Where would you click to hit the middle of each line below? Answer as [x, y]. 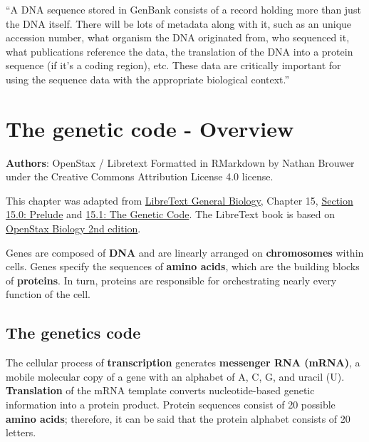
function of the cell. [48, 294]
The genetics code [73, 333]
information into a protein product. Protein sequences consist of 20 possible [171, 405]
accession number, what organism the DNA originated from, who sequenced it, [178, 37]
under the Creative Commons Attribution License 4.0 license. [140, 176]
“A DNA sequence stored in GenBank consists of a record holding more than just [183, 9]
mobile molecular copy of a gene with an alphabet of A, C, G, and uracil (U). [175, 376]
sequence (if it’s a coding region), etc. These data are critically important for [173, 65]
